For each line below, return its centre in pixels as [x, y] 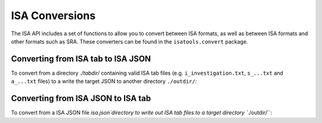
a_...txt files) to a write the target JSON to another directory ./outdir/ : [104, 81]
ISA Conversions [53, 16]
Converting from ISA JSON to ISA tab [81, 99]
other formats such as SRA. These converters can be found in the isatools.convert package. [130, 41]
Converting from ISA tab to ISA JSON [81, 59]
